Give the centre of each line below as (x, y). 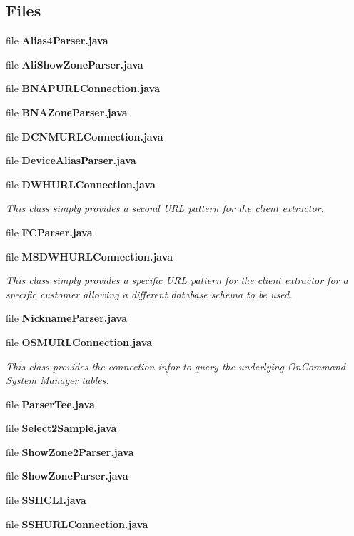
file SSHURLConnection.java (77, 524)
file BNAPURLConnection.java (83, 88)
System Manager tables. (57, 380)
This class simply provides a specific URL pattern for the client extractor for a (177, 280)
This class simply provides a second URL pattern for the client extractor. (165, 208)
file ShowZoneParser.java (67, 476)
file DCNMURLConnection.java (85, 136)
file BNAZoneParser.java (67, 112)
